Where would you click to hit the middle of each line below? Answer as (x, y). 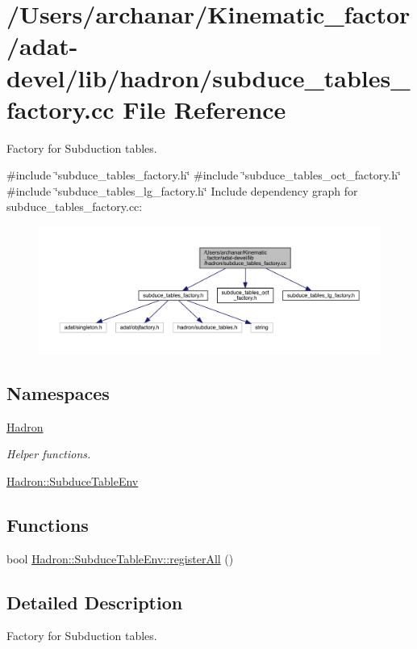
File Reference (204, 109)
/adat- (42, 46)
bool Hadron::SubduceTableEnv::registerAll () (120, 558)
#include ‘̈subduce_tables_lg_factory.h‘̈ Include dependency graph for (182, 190)
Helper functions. (49, 454)
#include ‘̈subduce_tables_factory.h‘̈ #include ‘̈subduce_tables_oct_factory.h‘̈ (204, 175)
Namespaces (58, 392)
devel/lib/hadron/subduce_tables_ (208, 77)
